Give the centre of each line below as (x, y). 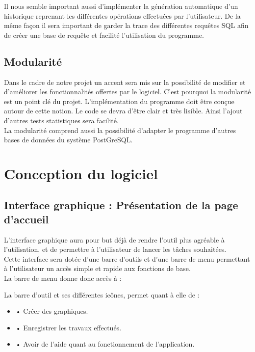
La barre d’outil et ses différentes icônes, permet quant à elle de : (102, 294)
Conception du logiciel (81, 173)
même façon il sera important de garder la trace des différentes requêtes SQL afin (126, 25)
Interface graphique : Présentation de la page (121, 204)
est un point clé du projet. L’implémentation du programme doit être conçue (119, 101)
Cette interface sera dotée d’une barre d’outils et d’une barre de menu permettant (127, 258)
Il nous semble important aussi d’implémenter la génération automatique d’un (121, 6)
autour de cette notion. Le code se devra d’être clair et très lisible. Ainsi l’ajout (123, 111)
